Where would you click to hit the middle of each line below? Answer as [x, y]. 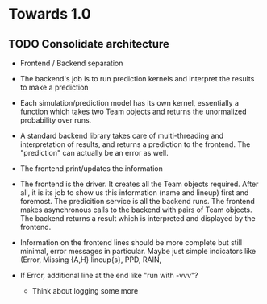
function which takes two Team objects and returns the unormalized [133, 111]
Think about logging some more [85, 291]
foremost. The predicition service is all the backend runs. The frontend [138, 201]
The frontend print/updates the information [92, 169]
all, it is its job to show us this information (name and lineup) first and [134, 193]
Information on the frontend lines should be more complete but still [131, 242]
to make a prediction [54, 87]
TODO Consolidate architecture [89, 44]
